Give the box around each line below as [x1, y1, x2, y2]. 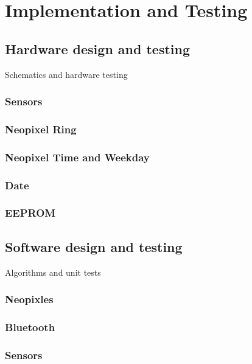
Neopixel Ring [5, 121, 77, 136]
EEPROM [5, 205, 56, 220]
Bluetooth [5, 319, 55, 334]
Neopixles [5, 292, 54, 307]
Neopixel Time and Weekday [5, 149, 150, 164]
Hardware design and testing [5, 39, 191, 58]
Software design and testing [5, 237, 183, 256]
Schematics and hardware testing [5, 68, 128, 80]
